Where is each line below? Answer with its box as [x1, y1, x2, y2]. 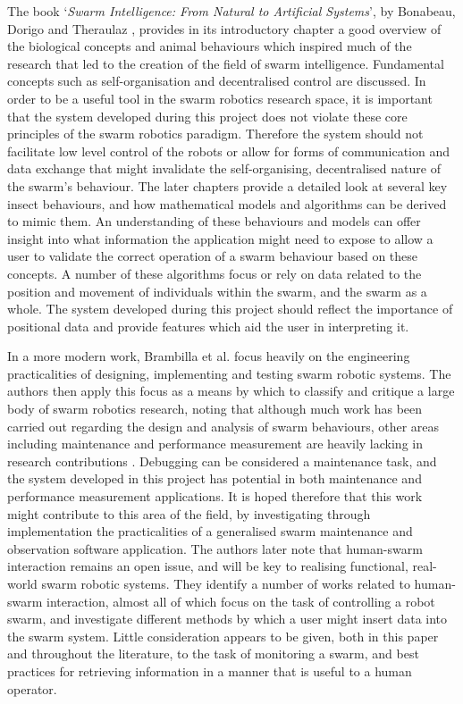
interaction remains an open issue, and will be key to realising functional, [7, 557, 408, 575]
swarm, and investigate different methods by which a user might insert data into [7, 609, 448, 628]
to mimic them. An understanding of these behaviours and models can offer [7, 212, 421, 230]
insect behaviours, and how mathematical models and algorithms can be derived [7, 194, 447, 213]
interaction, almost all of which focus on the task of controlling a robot [46, 591, 435, 610]
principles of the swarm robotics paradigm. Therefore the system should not [7, 124, 424, 143]
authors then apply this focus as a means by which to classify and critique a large [7, 381, 455, 400]
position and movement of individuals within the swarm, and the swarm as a [7, 281, 427, 300]
